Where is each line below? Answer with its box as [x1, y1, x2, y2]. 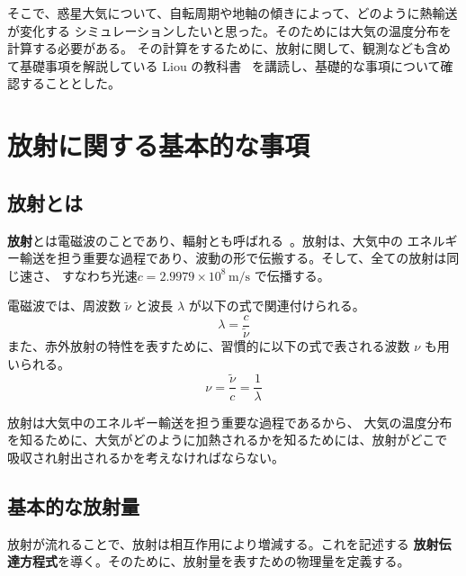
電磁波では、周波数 [7, 296, 121, 315]
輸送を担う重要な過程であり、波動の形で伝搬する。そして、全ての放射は [19, 248, 447, 267]
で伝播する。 [254, 265, 330, 284]
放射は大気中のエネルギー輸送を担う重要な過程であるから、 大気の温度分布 [7, 412, 453, 431]
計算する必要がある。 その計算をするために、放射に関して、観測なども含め [7, 39, 452, 58]
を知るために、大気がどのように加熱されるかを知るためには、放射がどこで [7, 430, 448, 449]
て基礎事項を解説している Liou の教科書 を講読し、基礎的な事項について [7, 56, 441, 75]
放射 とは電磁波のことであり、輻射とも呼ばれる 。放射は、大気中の [7, 230, 403, 249]
